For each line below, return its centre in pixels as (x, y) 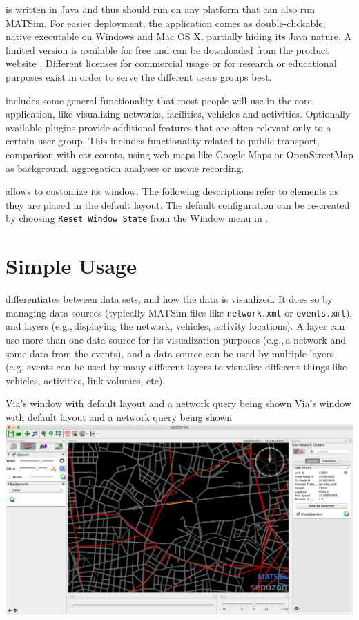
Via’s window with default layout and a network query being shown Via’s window (178, 403)
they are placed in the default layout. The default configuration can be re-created (178, 204)
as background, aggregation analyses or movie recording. (125, 168)
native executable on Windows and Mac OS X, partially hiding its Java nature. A (178, 36)
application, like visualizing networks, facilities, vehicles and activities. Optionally (178, 114)
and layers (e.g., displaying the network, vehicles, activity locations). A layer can (175, 326)
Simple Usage (71, 266)
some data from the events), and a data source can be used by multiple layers (170, 353)
